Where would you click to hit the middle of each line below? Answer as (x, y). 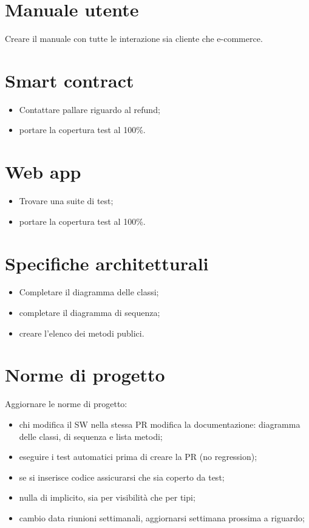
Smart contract (70, 80)
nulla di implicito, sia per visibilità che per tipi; (107, 497)
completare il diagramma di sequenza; (90, 313)
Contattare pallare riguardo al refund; (90, 109)
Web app (43, 172)
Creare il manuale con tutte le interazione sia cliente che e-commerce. (134, 39)
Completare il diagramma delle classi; (89, 292)
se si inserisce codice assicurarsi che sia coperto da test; (122, 477)
